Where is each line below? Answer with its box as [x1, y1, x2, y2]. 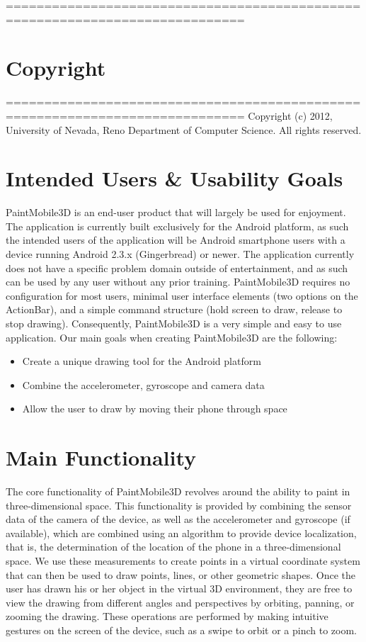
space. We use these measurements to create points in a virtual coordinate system [6, 553, 360, 568]
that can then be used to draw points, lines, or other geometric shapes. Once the [6, 567, 356, 582]
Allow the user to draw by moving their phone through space [22, 401, 287, 416]
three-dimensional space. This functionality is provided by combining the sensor [6, 497, 352, 512]
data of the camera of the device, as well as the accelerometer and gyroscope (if [6, 512, 350, 526]
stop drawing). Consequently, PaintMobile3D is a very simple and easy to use [6, 315, 342, 330]
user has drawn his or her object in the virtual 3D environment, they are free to [6, 581, 353, 596]
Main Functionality [6, 443, 197, 472]
